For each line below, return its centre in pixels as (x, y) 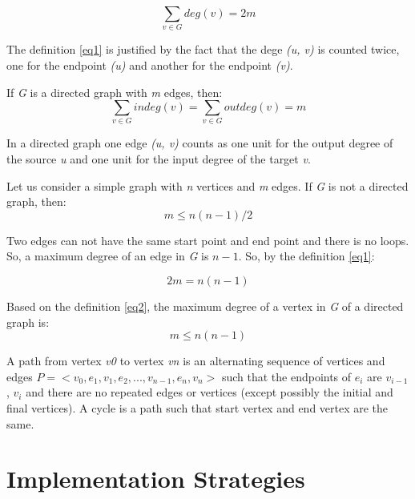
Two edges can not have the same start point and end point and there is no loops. (208, 240)
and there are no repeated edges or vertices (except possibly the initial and (210, 392)
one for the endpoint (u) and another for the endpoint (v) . (150, 64)
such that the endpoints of (286, 376)
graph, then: (36, 201)
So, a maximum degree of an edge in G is (108, 256)
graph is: (28, 322)
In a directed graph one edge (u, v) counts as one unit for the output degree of (200, 143)
